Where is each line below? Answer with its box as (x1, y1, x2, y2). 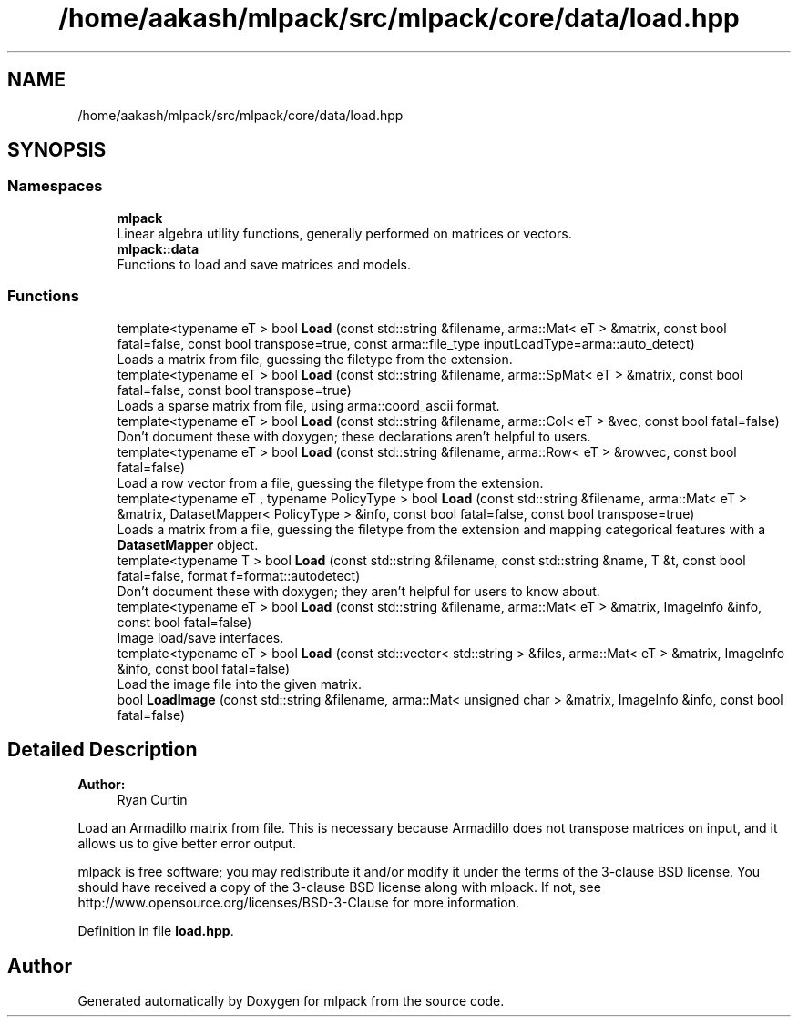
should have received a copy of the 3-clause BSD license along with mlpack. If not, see (77, 879, 601, 896)
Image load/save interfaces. (117, 629, 284, 645)
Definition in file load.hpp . (77, 923, 234, 939)
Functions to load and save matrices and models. (117, 256, 411, 272)
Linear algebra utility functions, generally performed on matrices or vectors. (117, 225, 572, 241)
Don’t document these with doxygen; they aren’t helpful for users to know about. (117, 583, 600, 599)
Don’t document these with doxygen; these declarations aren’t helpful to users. (117, 428, 591, 444)
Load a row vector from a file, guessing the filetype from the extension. (117, 474, 544, 491)
